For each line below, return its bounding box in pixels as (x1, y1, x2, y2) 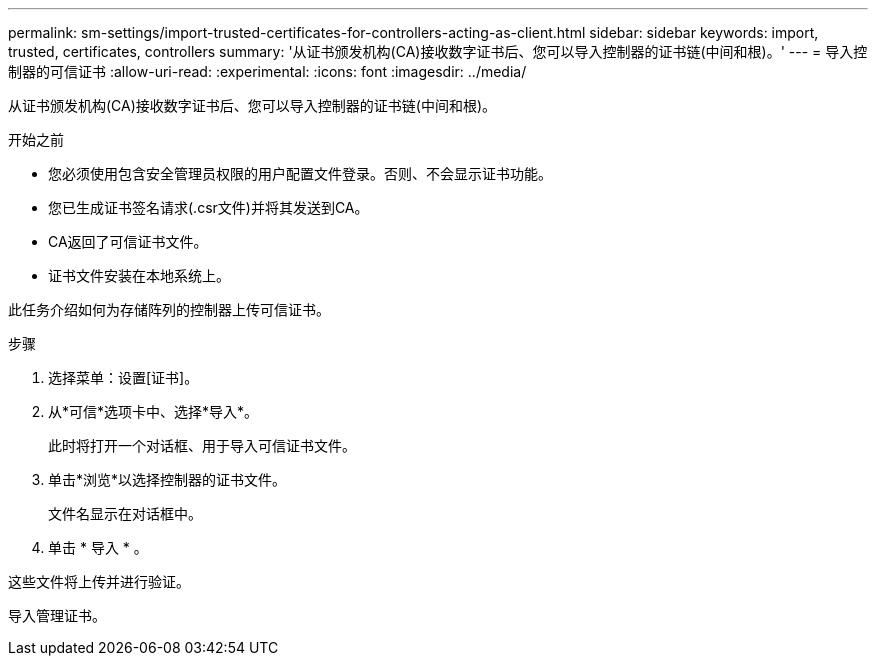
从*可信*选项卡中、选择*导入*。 (48, 403, 259, 420)
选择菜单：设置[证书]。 (48, 369, 199, 386)
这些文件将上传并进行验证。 (8, 573, 190, 590)
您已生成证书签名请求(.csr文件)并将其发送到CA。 (48, 199, 369, 216)
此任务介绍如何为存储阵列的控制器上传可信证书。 (8, 301, 330, 318)
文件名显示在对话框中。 (48, 505, 202, 522)
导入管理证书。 (8, 607, 106, 624)
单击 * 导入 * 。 (48, 539, 148, 556)
